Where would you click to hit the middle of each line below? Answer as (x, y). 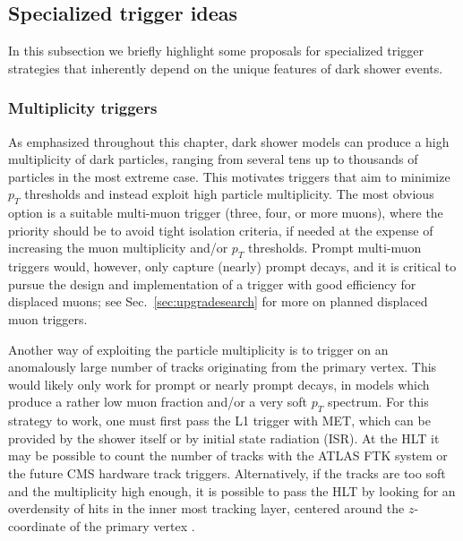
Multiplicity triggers (83, 108)
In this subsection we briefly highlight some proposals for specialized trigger (216, 51)
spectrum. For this (378, 402)
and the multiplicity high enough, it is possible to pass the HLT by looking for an (232, 490)
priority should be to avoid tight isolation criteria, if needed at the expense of (221, 230)
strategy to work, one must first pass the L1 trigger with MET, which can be (219, 421)
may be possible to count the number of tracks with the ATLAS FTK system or (228, 455)
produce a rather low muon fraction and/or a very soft (158, 402)
